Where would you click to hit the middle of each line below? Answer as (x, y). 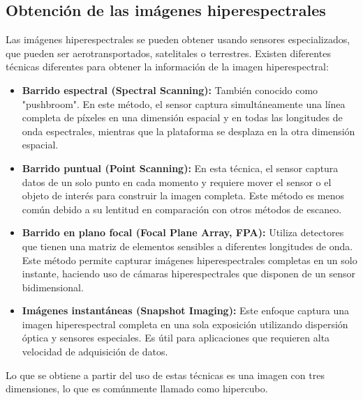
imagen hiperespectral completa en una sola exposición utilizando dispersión (185, 324)
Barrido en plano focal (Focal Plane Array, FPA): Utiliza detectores (183, 232)
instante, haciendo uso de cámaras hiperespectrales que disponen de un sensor (188, 274)
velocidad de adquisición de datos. (95, 352)
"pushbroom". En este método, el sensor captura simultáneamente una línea (184, 103)
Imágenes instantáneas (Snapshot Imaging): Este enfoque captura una (186, 310)
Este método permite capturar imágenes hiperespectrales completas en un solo (190, 260)
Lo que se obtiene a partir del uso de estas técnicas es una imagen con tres (165, 375)
